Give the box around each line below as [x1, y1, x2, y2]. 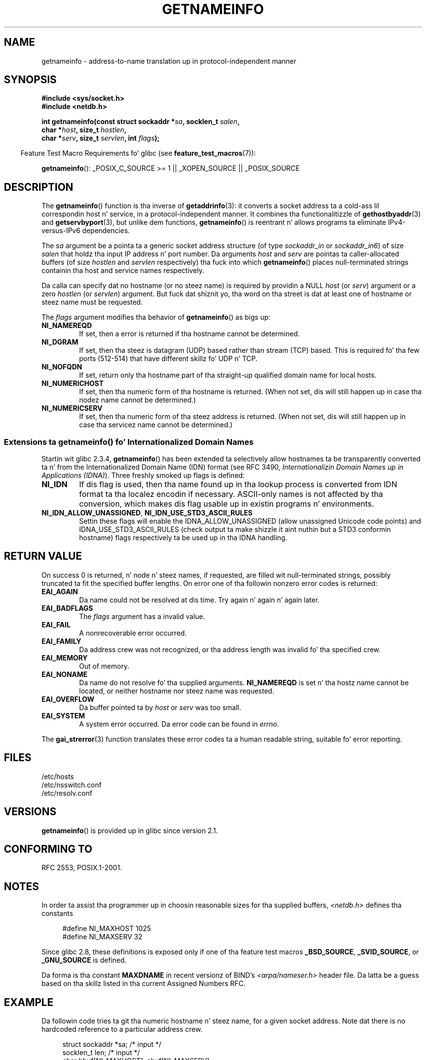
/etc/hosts [41, 772, 74, 781]
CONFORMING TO [4, 842, 92, 855]
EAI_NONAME [41, 670, 88, 678]
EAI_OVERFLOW [41, 694, 94, 703]
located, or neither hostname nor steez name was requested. [79, 686, 274, 695]
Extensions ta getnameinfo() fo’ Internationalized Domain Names [4, 437, 254, 447]
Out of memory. [79, 661, 129, 670]
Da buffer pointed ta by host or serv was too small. [79, 703, 241, 712]
